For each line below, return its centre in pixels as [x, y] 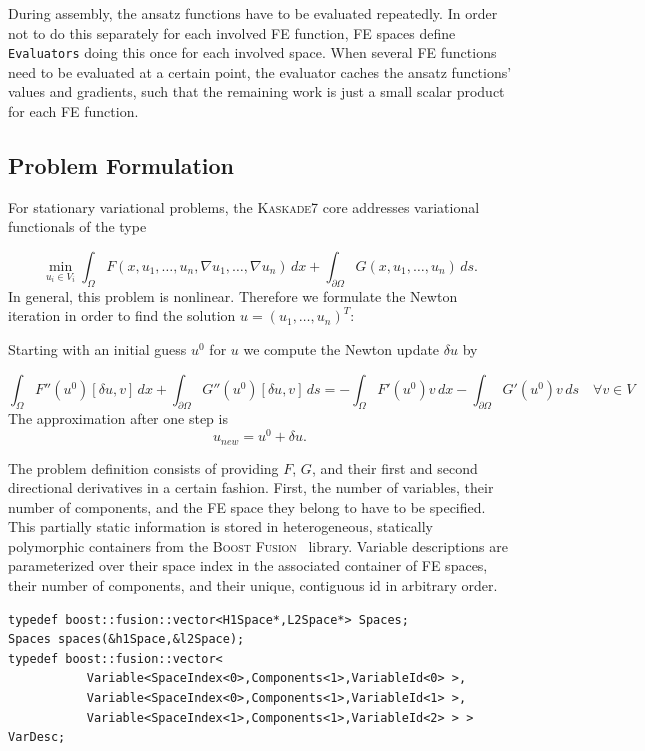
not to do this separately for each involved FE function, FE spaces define [232, 32]
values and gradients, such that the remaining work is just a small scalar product [256, 91]
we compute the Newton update [341, 349]
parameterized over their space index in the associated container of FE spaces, [248, 565]
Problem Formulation [121, 165]
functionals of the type [77, 226]
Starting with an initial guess [97, 349]
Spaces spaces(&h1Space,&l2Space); [126, 639]
